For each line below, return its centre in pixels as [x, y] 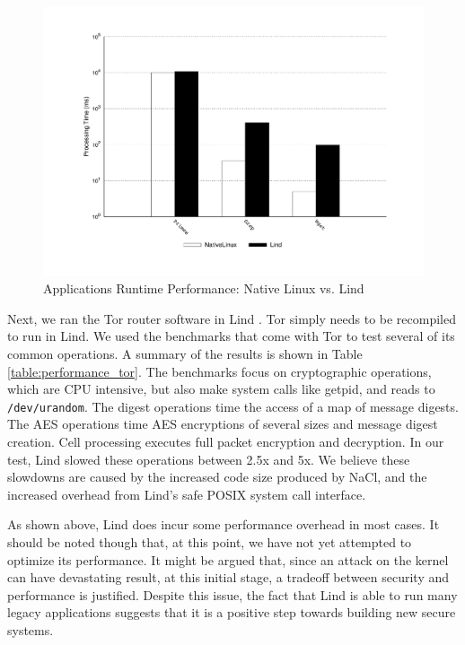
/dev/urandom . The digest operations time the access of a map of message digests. [233, 406]
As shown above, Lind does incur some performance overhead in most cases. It [224, 524]
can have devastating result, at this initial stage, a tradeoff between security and [228, 577]
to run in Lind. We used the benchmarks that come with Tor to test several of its [231, 336]
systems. [31, 630]
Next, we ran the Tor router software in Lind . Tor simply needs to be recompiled [232, 318]
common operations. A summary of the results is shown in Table [185, 354]
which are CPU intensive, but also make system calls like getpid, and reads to [221, 389]
